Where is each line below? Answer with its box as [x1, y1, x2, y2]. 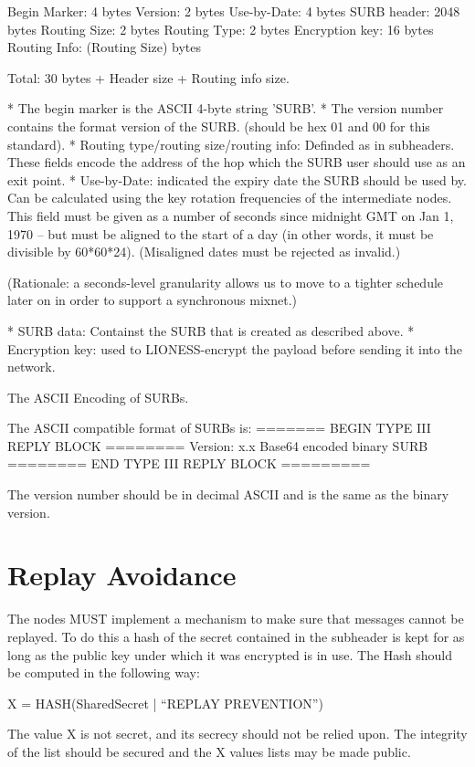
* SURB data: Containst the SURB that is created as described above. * [7, 320, 415, 340]
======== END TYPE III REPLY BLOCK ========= [7, 454, 371, 473]
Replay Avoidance [7, 556, 237, 594]
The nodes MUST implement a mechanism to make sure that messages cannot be [7, 609, 464, 628]
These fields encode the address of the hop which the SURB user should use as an [7, 152, 466, 172]
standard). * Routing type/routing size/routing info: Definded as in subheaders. [7, 134, 455, 153]
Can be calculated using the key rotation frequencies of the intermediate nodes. [7, 188, 452, 207]
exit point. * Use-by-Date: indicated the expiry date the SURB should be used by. [7, 170, 467, 189]
